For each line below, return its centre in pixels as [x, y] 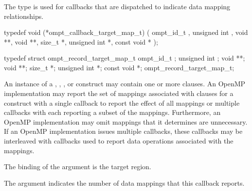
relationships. [24, 16]
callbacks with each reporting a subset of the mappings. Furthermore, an [112, 112]
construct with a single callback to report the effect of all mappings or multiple [122, 103]
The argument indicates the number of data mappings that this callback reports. [124, 183]
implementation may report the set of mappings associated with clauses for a [119, 93]
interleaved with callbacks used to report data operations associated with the [119, 141]
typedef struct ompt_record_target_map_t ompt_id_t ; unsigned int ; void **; [125, 58]
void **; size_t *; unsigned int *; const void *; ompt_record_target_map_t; [119, 67]
